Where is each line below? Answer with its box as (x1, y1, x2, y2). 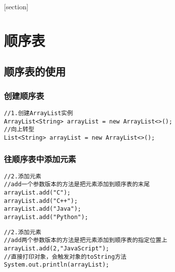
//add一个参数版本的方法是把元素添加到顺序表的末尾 (4, 181, 150, 188)
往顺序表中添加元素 (4, 152, 76, 165)
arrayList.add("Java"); (4, 205, 81, 213)
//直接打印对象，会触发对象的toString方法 (4, 253, 126, 260)
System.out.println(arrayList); (4, 261, 109, 269)
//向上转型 (4, 126, 34, 133)
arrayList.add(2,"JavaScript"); (4, 245, 109, 252)
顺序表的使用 (4, 64, 66, 79)
